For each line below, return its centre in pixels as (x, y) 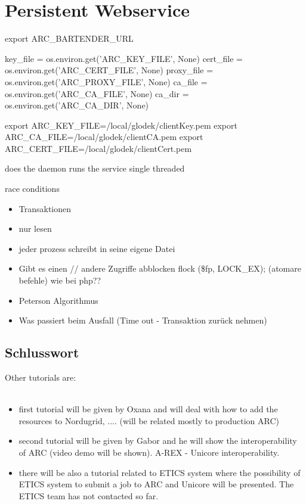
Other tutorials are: (41, 377)
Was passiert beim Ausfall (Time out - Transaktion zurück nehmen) (143, 320)
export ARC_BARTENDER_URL (69, 38)
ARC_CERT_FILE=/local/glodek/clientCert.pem (98, 148)
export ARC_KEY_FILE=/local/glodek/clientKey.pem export (121, 125)
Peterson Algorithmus (58, 300)
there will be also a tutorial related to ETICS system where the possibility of (160, 472)
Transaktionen (45, 208)
